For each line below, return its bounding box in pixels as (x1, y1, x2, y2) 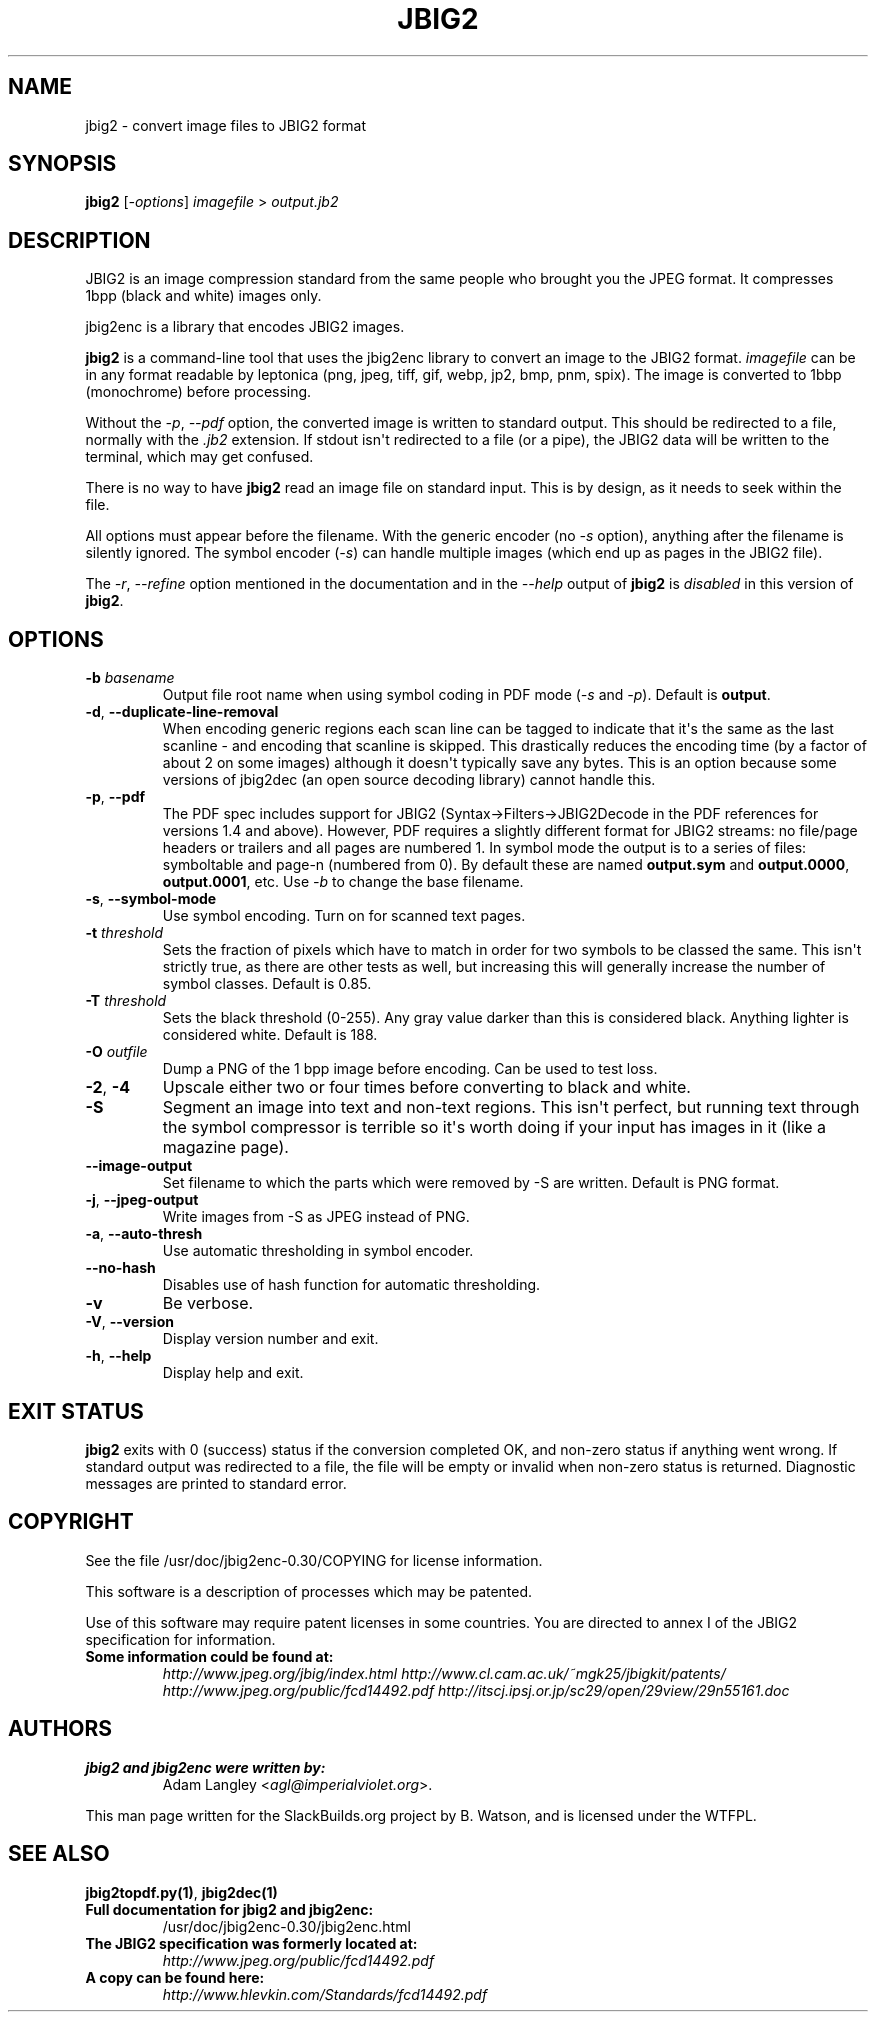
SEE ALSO (8, 1841, 110, 1867)
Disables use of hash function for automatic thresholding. (162, 1276, 541, 1294)
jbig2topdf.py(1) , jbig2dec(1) (85, 1883, 278, 1901)
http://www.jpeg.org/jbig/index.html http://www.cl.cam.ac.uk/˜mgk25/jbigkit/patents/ (162, 1664, 726, 1682)
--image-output (85, 1157, 193, 1175)
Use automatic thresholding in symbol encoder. (162, 1242, 474, 1260)
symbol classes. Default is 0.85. (162, 975, 372, 993)
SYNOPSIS (8, 151, 117, 177)
